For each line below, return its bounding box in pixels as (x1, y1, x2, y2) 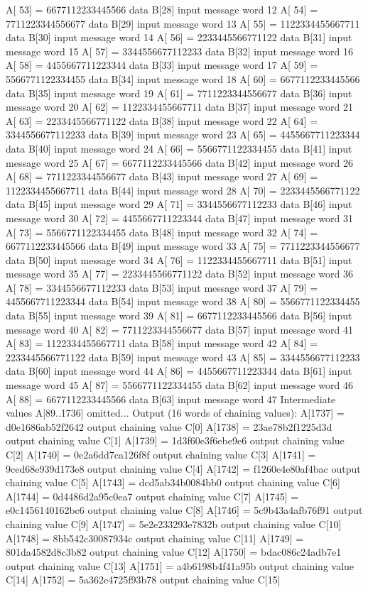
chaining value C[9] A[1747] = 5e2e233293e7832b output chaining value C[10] (6, 516, 342, 531)
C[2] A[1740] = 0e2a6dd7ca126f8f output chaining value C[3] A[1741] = (6, 447, 316, 461)
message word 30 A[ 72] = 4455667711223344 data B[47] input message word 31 (6, 210, 353, 225)
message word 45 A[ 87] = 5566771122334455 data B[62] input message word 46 (6, 378, 353, 393)
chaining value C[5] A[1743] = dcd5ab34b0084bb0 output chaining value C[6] (6, 475, 341, 490)
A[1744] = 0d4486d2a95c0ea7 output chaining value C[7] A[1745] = (6, 488, 299, 503)
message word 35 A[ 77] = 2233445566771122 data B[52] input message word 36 (6, 266, 353, 281)
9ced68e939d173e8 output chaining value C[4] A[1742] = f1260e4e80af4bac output (6, 461, 361, 476)
